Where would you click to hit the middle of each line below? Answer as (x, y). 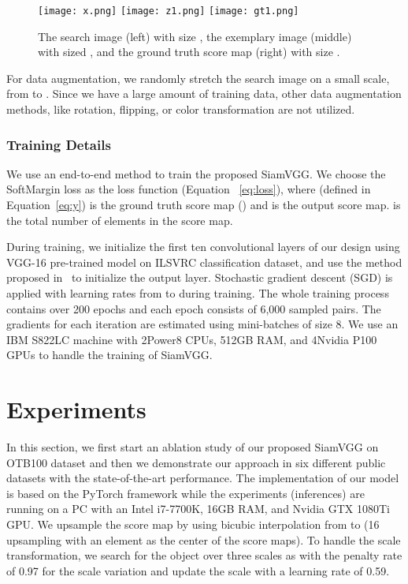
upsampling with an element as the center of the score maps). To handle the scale (204, 539)
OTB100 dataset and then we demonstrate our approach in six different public (196, 462)
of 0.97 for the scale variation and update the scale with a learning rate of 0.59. (198, 570)
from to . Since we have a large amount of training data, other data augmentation (204, 94)
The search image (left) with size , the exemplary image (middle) (195, 36)
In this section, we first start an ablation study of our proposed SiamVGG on (193, 447)
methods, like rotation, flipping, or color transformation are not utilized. (181, 109)
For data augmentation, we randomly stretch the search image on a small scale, (198, 78)
